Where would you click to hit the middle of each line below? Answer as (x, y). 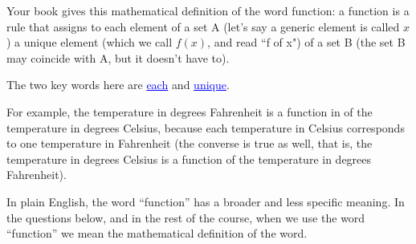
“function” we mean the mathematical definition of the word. (157, 233)
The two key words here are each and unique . (118, 85)
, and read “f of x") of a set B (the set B (306, 42)
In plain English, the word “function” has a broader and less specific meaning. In (206, 201)
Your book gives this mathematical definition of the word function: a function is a (208, 10)
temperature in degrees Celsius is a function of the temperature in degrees (189, 159)
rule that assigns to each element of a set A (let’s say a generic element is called (203, 26)
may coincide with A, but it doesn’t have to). (118, 57)
